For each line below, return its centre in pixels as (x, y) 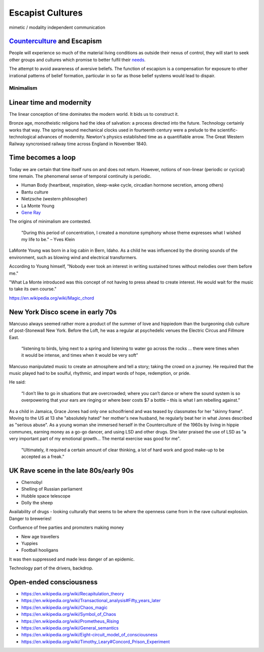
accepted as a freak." (43, 456)
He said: (17, 382)
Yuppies (30, 543)
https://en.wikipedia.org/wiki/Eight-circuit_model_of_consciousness (89, 635)
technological (23, 137)
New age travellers (40, 536)
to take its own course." (33, 289)
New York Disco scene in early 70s (63, 312)
